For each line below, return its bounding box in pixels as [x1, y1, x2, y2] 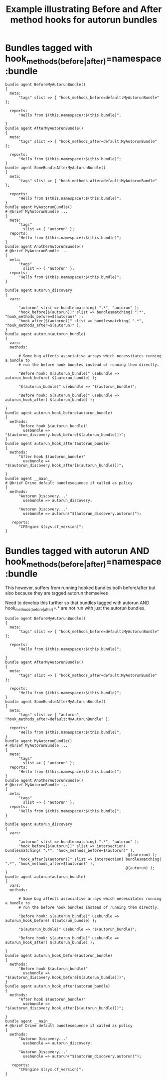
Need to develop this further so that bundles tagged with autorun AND [5, 600, 150, 606]
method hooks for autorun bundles [10, 14, 158, 26]
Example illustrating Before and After [5, 4, 162, 15]
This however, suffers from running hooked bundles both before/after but [5, 585, 156, 591]
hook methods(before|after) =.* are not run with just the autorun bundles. [5, 605, 146, 612]
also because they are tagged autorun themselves [5, 590, 108, 596]
